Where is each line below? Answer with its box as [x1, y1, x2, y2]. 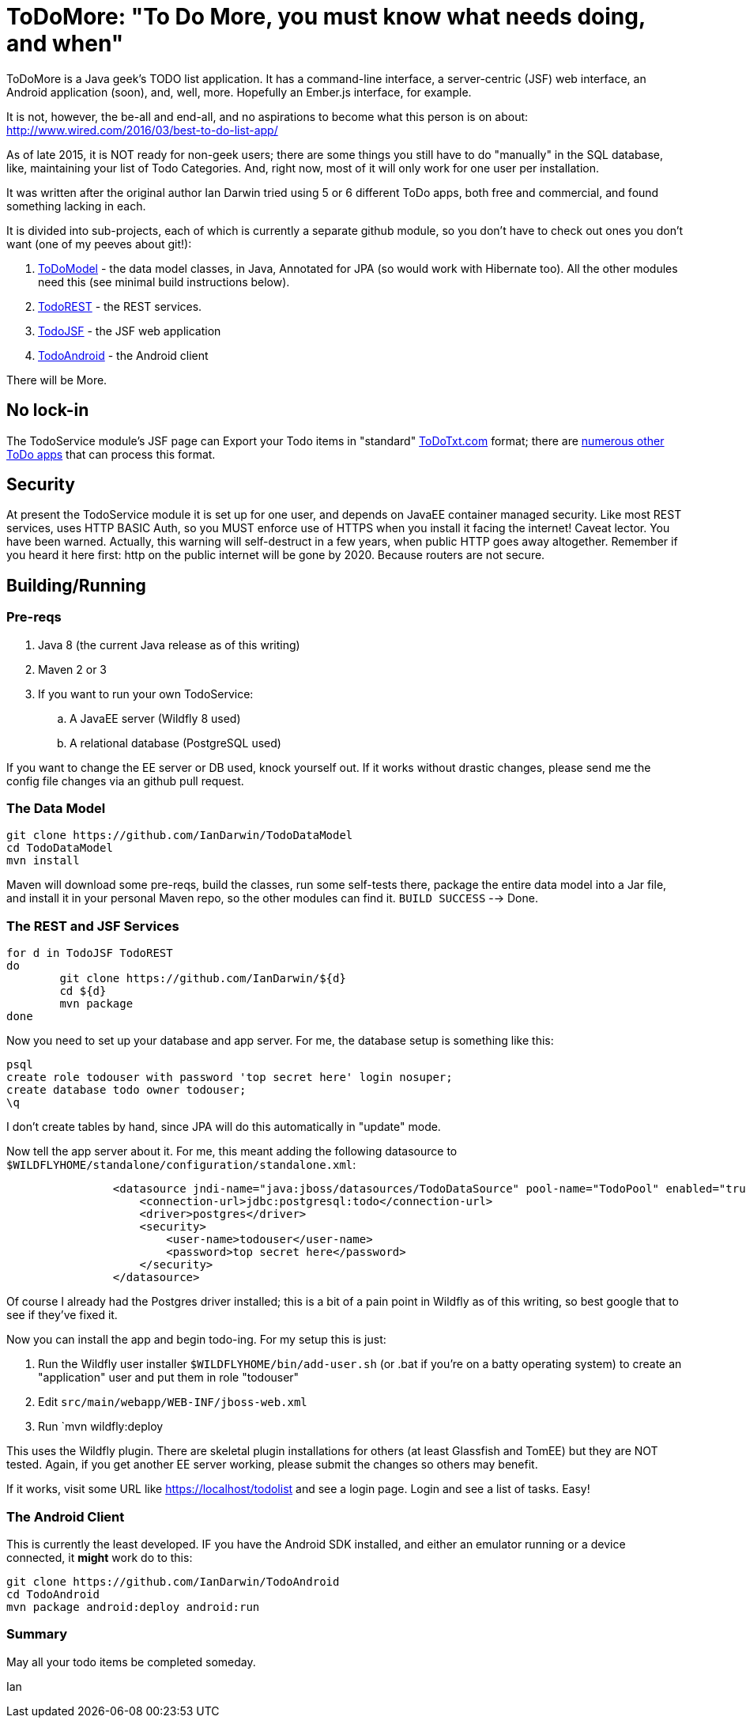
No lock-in [6, 400, 89, 421]
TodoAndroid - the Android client [38, 348, 209, 362]
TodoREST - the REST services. [38, 299, 202, 313]
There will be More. [6, 372, 107, 387]
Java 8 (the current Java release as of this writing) [38, 637, 300, 652]
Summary [6, 1626, 68, 1643]
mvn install [6, 854, 80, 868]
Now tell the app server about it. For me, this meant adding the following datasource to [6, 1144, 458, 1159]
